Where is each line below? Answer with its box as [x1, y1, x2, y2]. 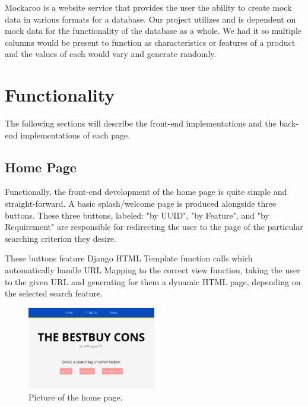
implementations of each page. [20, 128, 131, 141]
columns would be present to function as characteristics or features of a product [5, 36, 296, 48]
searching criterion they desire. [5, 232, 116, 244]
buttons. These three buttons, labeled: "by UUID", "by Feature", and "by [5, 209, 269, 221]
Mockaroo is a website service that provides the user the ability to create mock [5, 1, 292, 13]
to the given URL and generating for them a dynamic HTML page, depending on [5, 275, 301, 288]
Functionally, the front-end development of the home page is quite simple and [5, 185, 287, 198]
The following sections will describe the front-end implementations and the [5, 117, 277, 130]
